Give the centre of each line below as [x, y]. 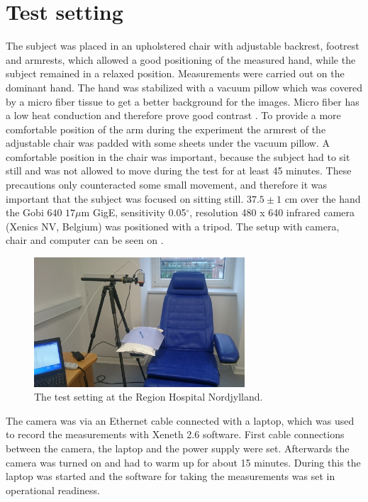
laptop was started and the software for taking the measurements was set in [171, 476]
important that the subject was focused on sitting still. [125, 198]
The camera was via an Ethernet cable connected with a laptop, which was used [180, 420]
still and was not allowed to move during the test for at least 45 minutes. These [179, 171]
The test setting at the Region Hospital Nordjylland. [149, 397]
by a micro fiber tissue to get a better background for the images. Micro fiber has [183, 101]
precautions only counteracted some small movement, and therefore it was [167, 185]
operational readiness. [53, 490]
